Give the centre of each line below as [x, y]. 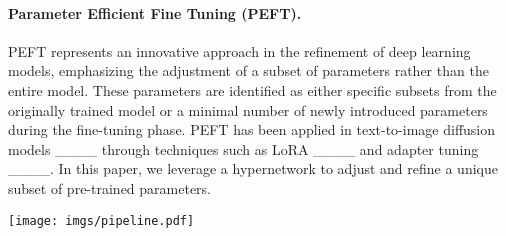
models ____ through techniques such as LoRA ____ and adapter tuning [243, 148]
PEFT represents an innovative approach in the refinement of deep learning [239, 50]
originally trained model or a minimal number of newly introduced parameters [248, 109]
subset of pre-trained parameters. [109, 187]
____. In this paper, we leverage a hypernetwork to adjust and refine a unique [253, 168]
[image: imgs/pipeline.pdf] [101, 220]
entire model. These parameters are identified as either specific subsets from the [252, 89]
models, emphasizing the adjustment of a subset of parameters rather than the [248, 70]
